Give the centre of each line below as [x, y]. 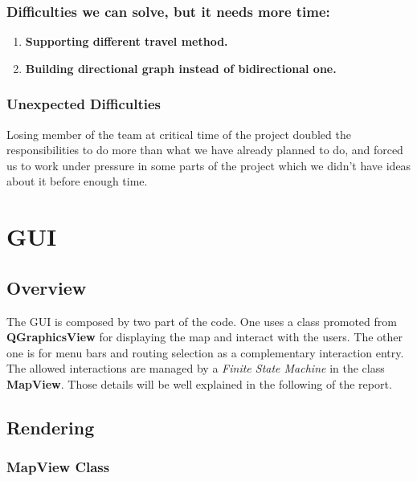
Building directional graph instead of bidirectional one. [181, 68]
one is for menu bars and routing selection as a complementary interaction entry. [205, 352]
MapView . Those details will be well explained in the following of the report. [199, 383]
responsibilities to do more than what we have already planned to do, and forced [205, 150]
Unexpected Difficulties [84, 104]
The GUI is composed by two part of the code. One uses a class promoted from [202, 321]
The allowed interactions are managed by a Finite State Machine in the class [196, 368]
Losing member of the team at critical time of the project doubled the [179, 134]
